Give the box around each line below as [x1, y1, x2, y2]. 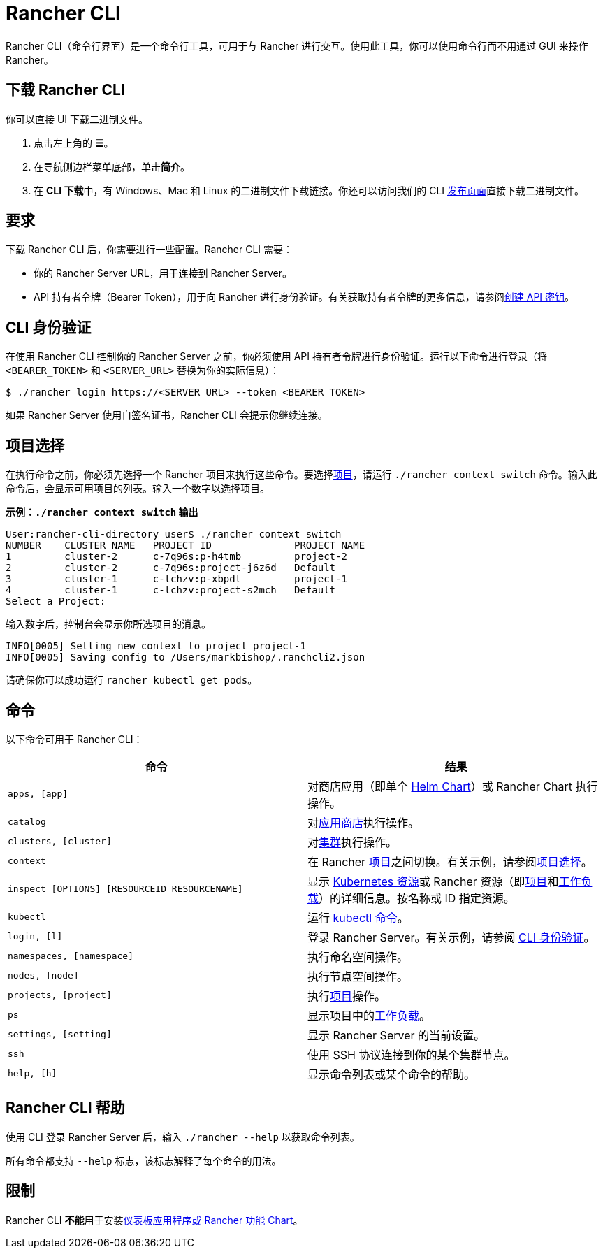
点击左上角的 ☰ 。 [34, 136, 114, 149]
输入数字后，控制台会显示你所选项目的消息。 [6, 618, 211, 630]
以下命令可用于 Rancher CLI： [6, 733, 143, 745]
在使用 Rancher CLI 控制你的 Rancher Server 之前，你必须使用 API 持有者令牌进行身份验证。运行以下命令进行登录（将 [6, 350, 547, 363]
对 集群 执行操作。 [307, 835, 398, 849]
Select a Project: [6, 596, 106, 607]
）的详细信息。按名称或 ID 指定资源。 [319, 891, 515, 905]
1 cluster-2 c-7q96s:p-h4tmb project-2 [6, 551, 347, 563]
